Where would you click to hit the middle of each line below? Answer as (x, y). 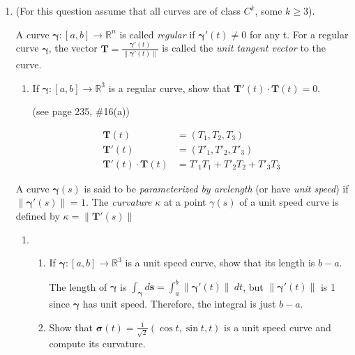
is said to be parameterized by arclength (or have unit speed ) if (216, 188)
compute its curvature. (97, 343)
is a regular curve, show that (169, 88)
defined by (38, 216)
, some (269, 10)
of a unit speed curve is (289, 202)
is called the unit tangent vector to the (244, 48)
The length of (78, 286)
